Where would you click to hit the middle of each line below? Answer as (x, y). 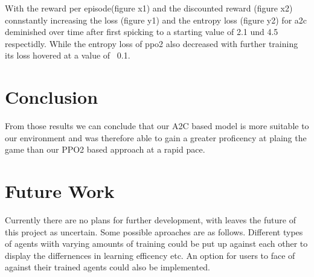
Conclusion (52, 97)
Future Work (60, 191)
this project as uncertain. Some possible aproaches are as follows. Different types (154, 231)
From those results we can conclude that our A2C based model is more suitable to (157, 126)
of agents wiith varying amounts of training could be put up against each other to (156, 244)
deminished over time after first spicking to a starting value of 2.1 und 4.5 (142, 32)
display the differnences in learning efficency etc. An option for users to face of (150, 255)
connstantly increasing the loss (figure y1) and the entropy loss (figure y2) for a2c (156, 20)
